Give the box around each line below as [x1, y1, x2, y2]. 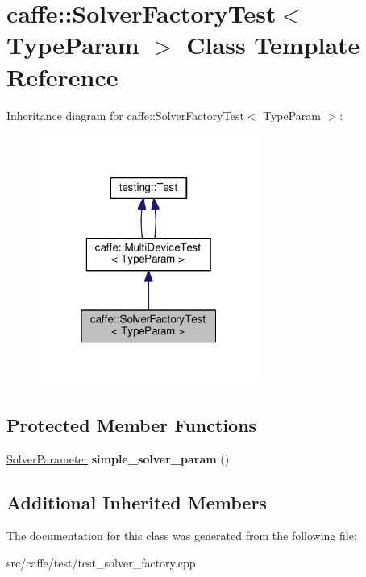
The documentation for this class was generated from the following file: [6, 527, 357, 544]
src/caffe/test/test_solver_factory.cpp [6, 554, 196, 571]
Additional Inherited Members [6, 489, 267, 514]
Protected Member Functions [6, 412, 257, 437]
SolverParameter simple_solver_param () [6, 450, 230, 467]
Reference [6, 60, 119, 93]
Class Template [186, 28, 360, 61]
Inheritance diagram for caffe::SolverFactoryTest [6, 106, 244, 123]
